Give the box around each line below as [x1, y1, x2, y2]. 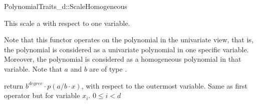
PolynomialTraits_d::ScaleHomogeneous [4, 1, 127, 11]
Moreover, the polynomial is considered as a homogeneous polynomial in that [4, 54, 241, 64]
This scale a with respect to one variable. [4, 17, 130, 28]
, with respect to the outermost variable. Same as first [81, 80, 247, 91]
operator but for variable [4, 90, 80, 101]
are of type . [89, 63, 127, 74]
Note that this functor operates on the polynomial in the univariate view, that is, [4, 34, 253, 45]
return [4, 80, 24, 91]
